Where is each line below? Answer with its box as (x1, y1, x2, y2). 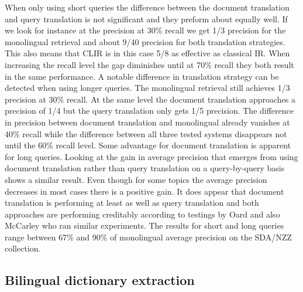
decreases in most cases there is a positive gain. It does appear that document (5, 185, 284, 197)
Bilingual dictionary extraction (5, 271, 195, 289)
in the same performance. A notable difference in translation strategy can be (5, 70, 279, 82)
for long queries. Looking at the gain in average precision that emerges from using (5, 150, 298, 162)
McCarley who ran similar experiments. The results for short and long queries (5, 219, 284, 232)
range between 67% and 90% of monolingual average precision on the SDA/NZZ (5, 230, 292, 243)
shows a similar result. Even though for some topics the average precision (5, 173, 267, 185)
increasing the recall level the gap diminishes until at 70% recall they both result (5, 58, 294, 70)
